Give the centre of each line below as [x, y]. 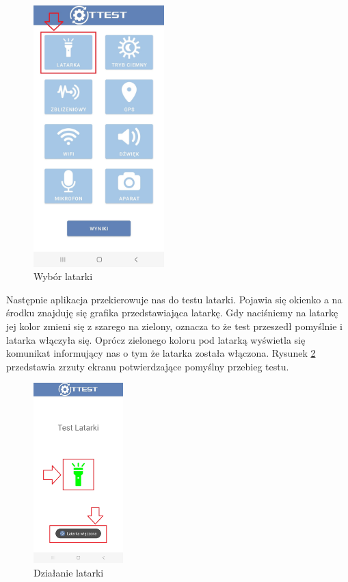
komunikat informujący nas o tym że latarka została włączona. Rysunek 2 [161, 353]
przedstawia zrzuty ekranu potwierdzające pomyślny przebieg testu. [148, 366]
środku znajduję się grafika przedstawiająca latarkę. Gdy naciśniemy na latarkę [172, 313]
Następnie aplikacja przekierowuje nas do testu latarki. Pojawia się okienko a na [174, 299]
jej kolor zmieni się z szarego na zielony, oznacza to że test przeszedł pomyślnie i [174, 326]
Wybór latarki [63, 276]
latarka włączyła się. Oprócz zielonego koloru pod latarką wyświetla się [156, 339]
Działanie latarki [69, 572]
